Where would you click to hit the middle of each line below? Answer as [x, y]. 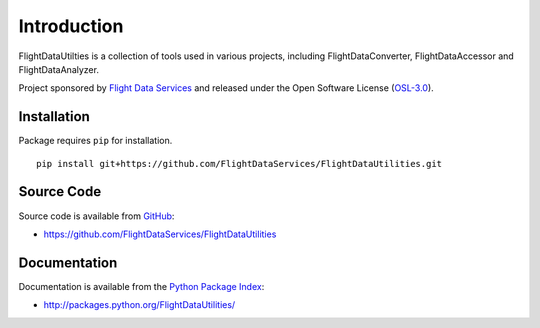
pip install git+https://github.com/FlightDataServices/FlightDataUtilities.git [239, 163]
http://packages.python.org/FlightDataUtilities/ [139, 305]
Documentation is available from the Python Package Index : [141, 286]
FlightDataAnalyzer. [59, 69]
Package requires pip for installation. [95, 141]
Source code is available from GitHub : [96, 216]
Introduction [71, 26]
